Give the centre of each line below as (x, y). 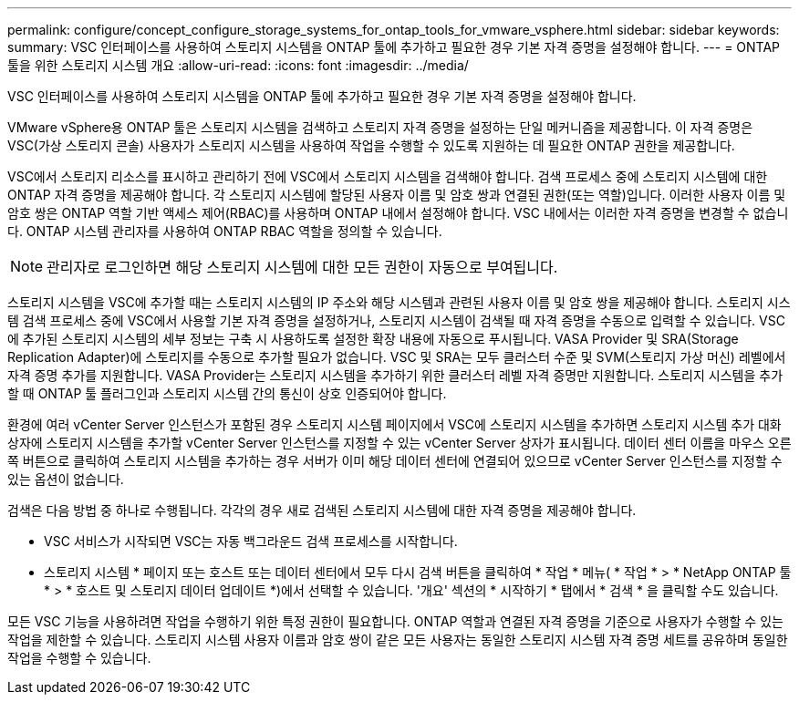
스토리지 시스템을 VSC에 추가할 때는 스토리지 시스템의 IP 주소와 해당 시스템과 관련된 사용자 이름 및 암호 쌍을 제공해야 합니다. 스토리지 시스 (399, 302)
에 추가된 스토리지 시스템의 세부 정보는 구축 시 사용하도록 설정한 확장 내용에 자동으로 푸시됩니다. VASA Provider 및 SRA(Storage (373, 339)
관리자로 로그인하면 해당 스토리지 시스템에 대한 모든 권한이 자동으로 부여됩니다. (302, 267)
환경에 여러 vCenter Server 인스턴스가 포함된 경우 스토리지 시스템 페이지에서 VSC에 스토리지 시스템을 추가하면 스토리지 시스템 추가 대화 (394, 424)
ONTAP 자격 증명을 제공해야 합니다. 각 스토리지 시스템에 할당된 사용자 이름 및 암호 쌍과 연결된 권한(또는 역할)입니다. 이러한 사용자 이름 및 (397, 195)
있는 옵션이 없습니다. (66, 479)
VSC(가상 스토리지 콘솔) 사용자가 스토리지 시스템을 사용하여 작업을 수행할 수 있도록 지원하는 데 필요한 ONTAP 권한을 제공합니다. (371, 145)
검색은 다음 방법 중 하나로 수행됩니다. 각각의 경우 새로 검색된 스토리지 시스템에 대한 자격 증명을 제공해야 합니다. (322, 510)
